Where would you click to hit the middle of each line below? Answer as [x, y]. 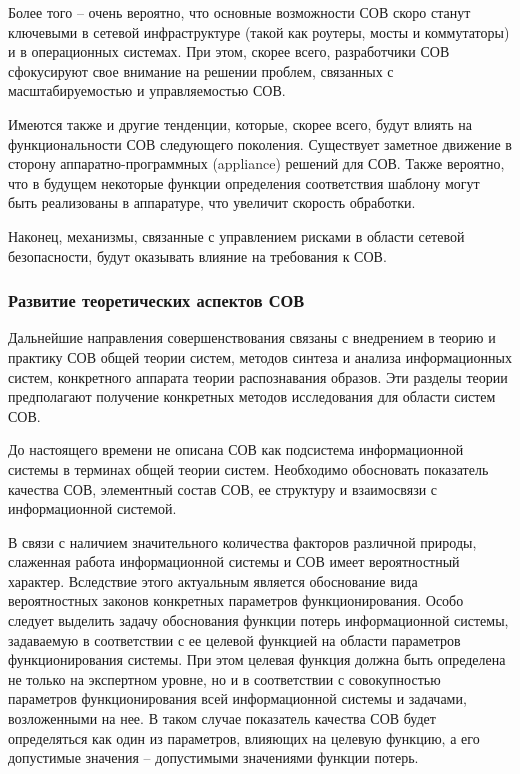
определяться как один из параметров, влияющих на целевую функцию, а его [244, 737]
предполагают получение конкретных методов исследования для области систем [252, 396]
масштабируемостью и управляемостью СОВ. [147, 90]
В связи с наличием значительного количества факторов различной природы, [242, 541]
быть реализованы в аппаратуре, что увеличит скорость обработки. [212, 202]
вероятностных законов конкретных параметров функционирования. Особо [236, 600]
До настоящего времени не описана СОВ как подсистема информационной [236, 449]
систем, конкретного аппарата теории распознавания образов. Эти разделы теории [258, 376]
